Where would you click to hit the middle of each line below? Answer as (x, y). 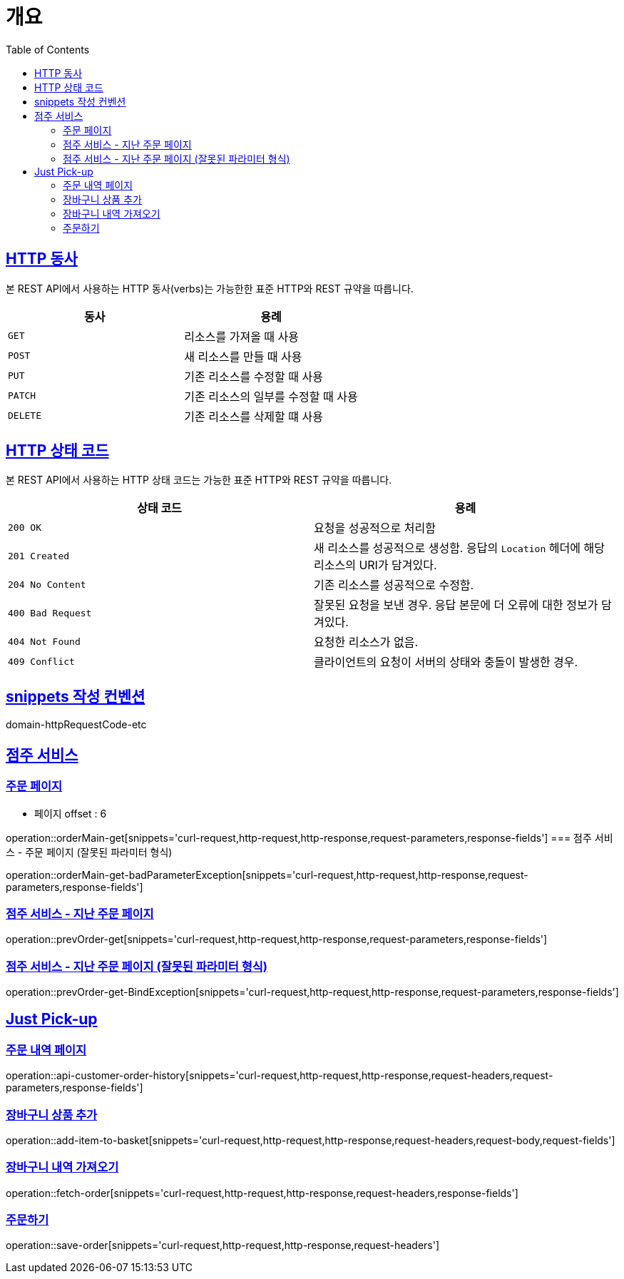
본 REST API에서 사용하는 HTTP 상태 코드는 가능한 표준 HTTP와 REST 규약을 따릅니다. (199, 480)
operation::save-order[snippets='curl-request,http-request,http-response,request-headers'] (223, 1245)
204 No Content (47, 584)
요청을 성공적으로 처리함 (375, 528)
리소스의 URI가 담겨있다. (375, 565)
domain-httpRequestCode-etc (76, 725)
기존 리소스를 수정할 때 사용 (254, 376)
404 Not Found (44, 641)
